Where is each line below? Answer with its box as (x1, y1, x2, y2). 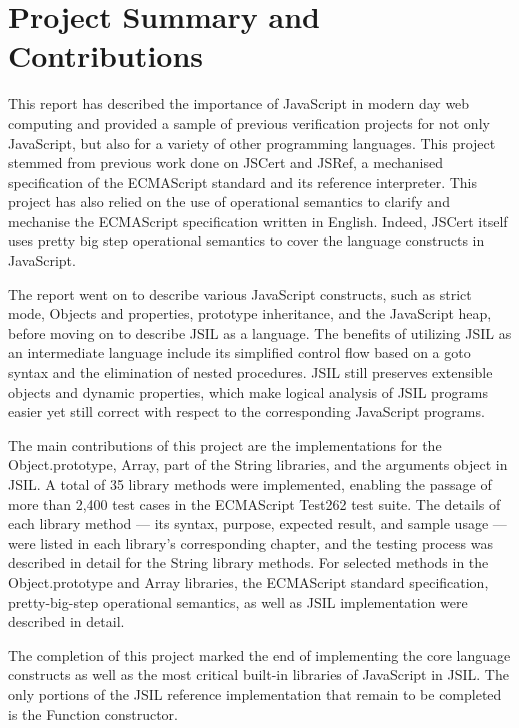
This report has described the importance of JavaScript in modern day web (8, 93, 470, 114)
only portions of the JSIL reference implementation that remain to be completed (8, 683, 502, 704)
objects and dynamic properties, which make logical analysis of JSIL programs (8, 381, 489, 402)
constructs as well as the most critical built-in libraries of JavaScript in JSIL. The (8, 664, 509, 685)
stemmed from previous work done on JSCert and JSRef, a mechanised (8, 152, 443, 173)
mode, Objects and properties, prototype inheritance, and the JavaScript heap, (8, 303, 492, 324)
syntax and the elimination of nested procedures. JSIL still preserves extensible (8, 362, 493, 383)
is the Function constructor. (8, 703, 179, 724)
